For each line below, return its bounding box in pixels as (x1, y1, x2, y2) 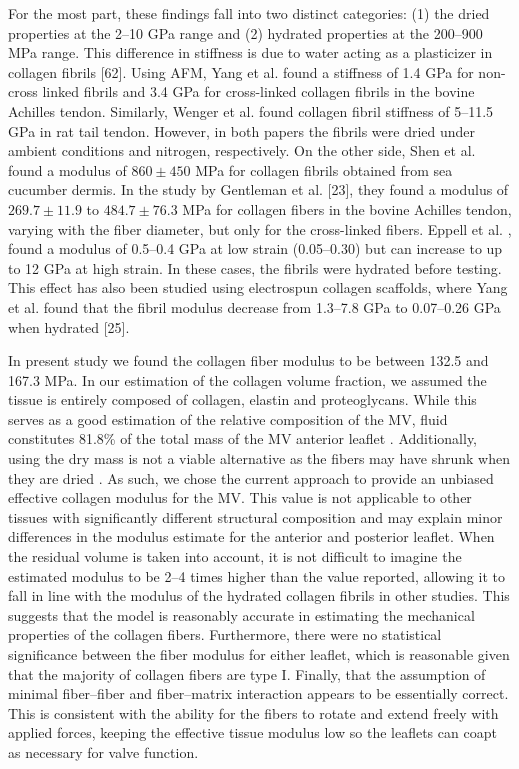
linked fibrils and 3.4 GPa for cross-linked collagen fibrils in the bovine (42, 81, 475, 102)
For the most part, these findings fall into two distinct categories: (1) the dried (8, 3, 490, 23)
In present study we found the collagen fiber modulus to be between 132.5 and (8, 350, 489, 371)
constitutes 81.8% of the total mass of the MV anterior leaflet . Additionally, (8, 428, 478, 449)
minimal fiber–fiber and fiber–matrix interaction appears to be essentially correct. (8, 683, 509, 704)
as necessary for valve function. (8, 741, 199, 762)
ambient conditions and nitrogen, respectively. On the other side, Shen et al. (8, 140, 476, 161)
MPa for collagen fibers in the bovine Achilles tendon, (182, 198, 512, 219)
